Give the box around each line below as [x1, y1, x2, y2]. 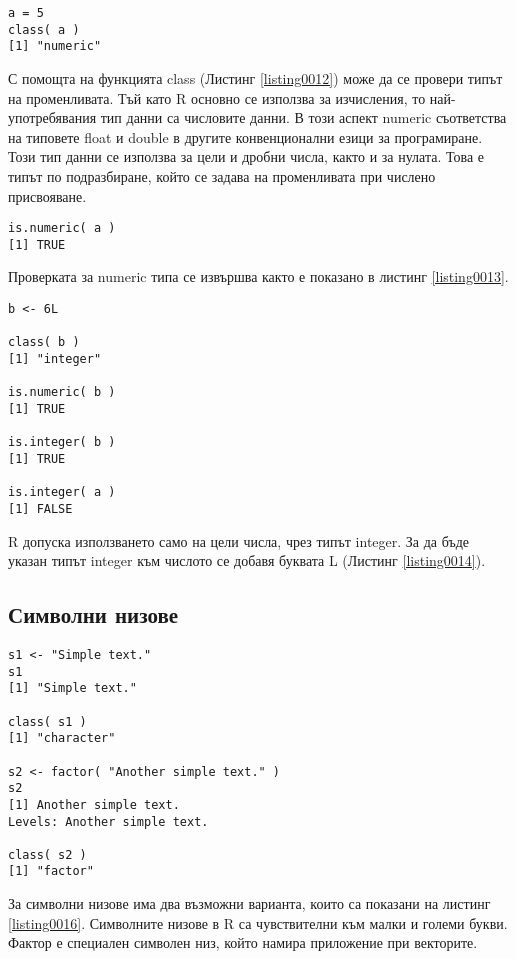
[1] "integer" [8, 352, 102, 366]
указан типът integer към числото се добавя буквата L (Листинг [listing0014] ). [8, 550, 486, 571]
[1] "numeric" [8, 39, 102, 54]
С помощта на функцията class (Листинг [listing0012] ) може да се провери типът [8, 67, 503, 88]
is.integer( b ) [8, 435, 116, 450]
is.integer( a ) [8, 485, 116, 500]
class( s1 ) [8, 714, 87, 729]
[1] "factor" [8, 864, 94, 879]
